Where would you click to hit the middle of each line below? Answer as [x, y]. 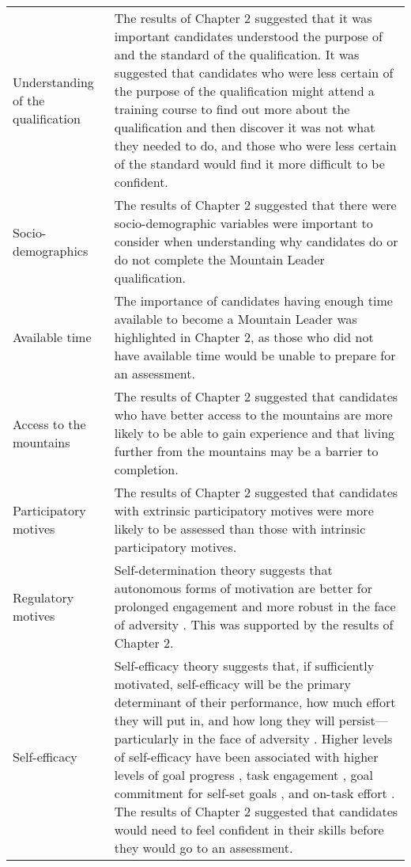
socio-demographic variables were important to [243, 223]
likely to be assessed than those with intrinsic [240, 529]
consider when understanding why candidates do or [256, 241]
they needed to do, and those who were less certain [255, 145]
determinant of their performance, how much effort [255, 702]
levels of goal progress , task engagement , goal [243, 775]
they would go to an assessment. [204, 848]
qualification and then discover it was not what [245, 127]
